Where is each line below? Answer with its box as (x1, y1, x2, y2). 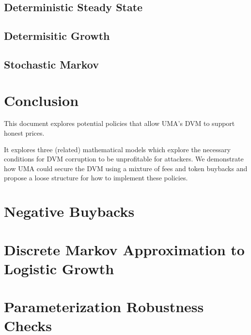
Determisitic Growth (4, 28, 110, 43)
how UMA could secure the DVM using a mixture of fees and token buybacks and (4, 163, 248, 173)
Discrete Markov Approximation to (4, 239, 245, 259)
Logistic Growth (4, 258, 114, 278)
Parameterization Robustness (4, 297, 204, 317)
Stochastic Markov (4, 56, 99, 71)
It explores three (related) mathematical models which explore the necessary (4, 144, 231, 154)
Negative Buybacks (4, 201, 135, 221)
